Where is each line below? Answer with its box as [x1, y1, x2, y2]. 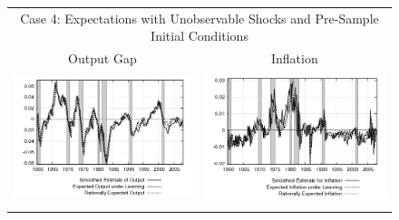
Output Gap [68, 49, 137, 68]
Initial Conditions [151, 26, 248, 45]
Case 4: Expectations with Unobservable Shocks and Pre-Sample [20, 8, 379, 27]
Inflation [271, 49, 318, 68]
